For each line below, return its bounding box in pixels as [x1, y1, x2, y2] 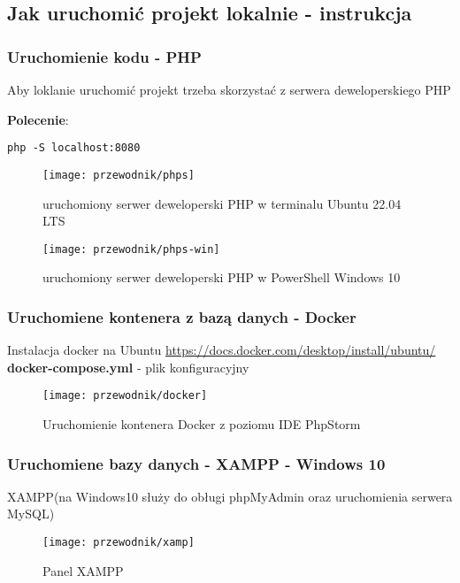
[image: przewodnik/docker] [42, 389, 208, 403]
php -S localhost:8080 [7, 142, 141, 155]
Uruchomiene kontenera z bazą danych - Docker [7, 305, 356, 327]
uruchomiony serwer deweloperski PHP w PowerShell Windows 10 [42, 268, 401, 287]
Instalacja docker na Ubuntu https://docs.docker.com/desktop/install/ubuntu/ [7, 341, 436, 359]
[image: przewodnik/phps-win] [42, 242, 220, 256]
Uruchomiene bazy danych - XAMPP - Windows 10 [7, 452, 386, 474]
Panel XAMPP [42, 561, 124, 579]
